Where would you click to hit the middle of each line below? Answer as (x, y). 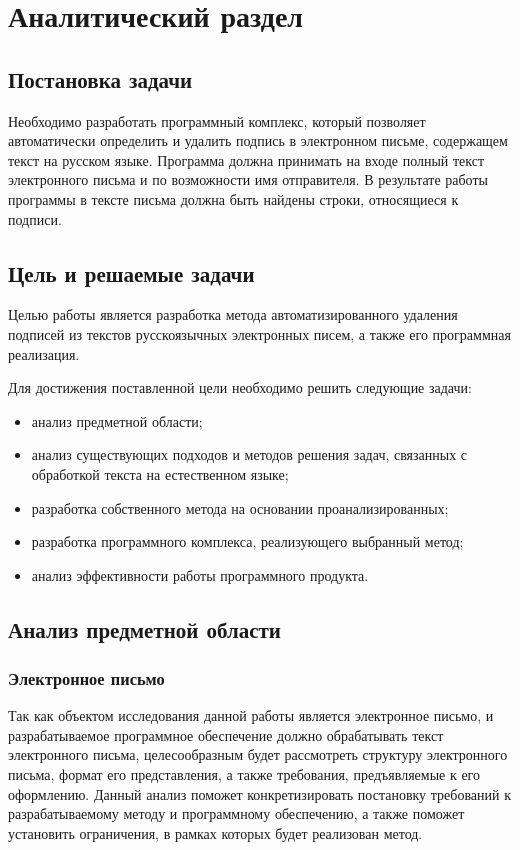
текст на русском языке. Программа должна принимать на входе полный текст (246, 159)
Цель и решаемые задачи (131, 272)
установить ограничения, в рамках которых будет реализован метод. (215, 832)
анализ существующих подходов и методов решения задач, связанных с (249, 454)
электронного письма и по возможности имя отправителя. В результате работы (248, 179)
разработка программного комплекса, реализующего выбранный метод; (247, 541)
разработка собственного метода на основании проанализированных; (240, 507)
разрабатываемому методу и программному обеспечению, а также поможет (236, 813)
